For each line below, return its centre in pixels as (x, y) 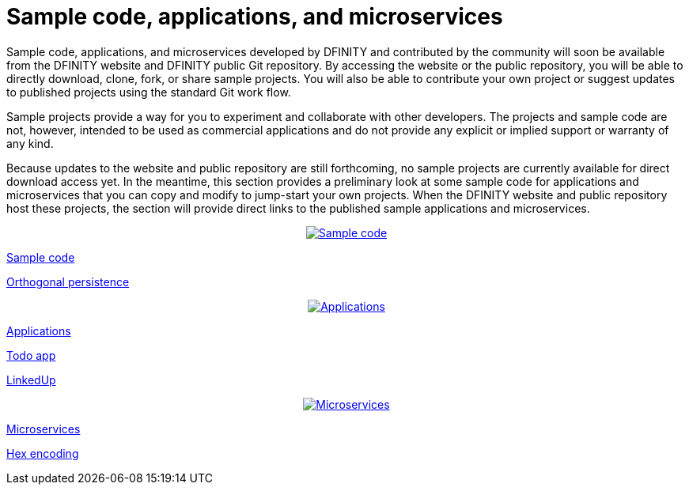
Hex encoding (43, 453)
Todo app (31, 355)
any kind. (30, 143)
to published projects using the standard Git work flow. (149, 92)
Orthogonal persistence (68, 281)
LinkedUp (31, 380)
